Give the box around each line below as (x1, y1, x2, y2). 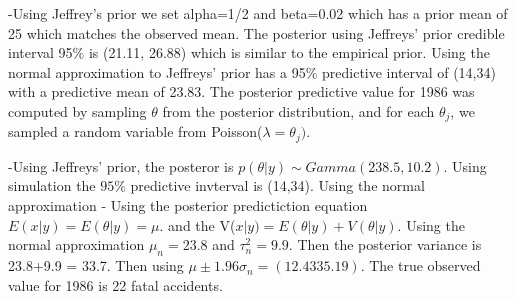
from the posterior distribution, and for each (162, 100, 435, 121)
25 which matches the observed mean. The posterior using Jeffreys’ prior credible (8, 22, 505, 43)
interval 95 (8, 42, 73, 63)
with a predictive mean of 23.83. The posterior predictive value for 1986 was (8, 81, 475, 102)
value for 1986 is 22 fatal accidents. (8, 274, 223, 295)
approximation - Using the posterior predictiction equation (8, 195, 368, 216)
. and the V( (159, 214, 236, 235)
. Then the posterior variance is (288, 234, 482, 255)
